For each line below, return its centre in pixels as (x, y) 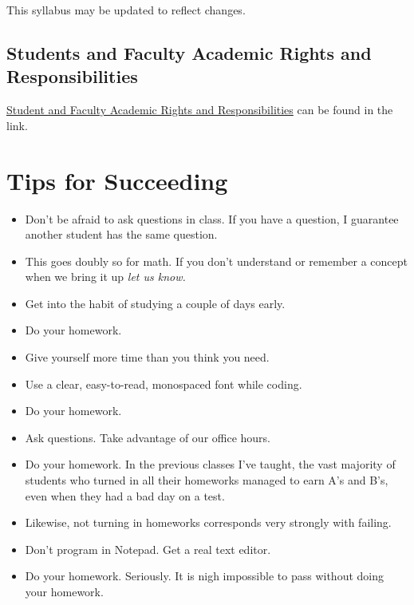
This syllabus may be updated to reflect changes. (126, 10)
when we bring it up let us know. (105, 277)
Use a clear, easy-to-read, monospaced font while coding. (164, 384)
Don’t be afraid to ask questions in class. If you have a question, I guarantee (212, 218)
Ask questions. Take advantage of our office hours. (148, 437)
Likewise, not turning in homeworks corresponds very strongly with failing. (208, 522)
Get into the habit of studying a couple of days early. (155, 303)
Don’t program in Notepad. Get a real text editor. (148, 549)
